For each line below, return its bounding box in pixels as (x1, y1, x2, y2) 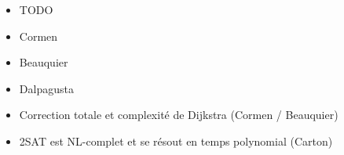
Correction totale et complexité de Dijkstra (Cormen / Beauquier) (19, 106, 339, 123)
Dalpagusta (19, 80, 74, 96)
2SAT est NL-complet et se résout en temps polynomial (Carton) (19, 132, 333, 149)
